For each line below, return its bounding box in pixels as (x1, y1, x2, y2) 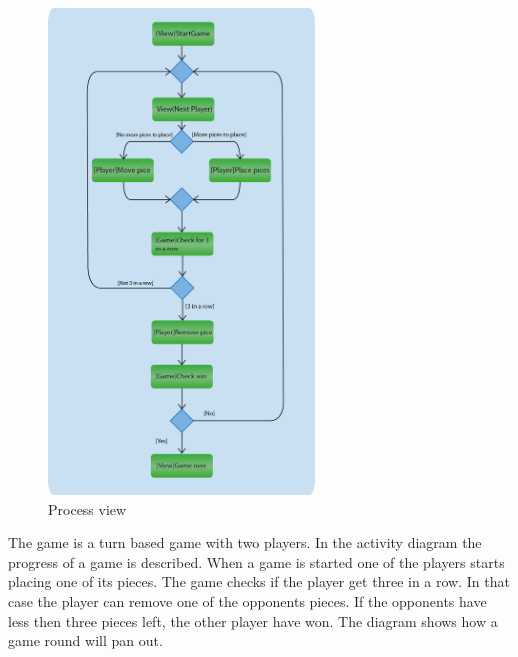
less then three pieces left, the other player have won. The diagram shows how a (8, 610, 498, 631)
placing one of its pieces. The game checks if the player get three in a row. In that (8, 571, 510, 592)
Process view (48, 498, 127, 519)
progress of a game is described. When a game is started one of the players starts (8, 551, 505, 572)
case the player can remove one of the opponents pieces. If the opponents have (8, 591, 487, 612)
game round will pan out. (8, 630, 163, 651)
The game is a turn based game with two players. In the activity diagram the (8, 532, 482, 553)
